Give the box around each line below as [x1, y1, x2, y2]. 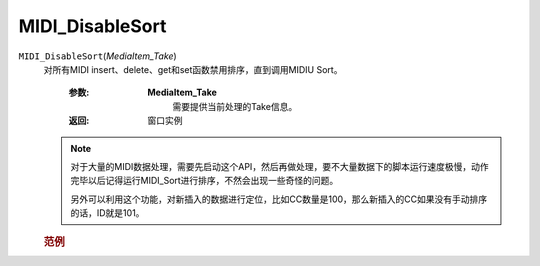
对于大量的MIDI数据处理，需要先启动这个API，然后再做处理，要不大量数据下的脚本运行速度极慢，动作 [70, 160, 489, 172]
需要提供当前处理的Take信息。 [172, 100, 298, 112]
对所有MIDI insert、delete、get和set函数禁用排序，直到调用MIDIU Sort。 [43, 63, 343, 75]
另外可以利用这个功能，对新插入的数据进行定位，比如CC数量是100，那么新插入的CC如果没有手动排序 [70, 193, 488, 205]
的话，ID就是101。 [70, 207, 145, 219]
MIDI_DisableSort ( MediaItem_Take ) [18, 50, 177, 62]
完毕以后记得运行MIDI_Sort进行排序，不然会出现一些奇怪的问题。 [70, 175, 339, 187]
